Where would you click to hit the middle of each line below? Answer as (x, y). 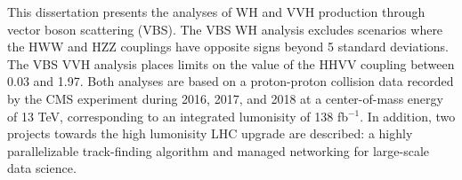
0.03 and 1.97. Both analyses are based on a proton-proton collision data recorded (231, 81)
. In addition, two (408, 116)
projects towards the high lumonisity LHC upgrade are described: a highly (210, 133)
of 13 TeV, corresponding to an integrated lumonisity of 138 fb (178, 116)
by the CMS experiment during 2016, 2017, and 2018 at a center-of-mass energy (225, 98)
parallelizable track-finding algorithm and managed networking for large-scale (219, 150)
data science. (42, 168)
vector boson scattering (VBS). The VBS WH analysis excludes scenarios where (225, 29)
